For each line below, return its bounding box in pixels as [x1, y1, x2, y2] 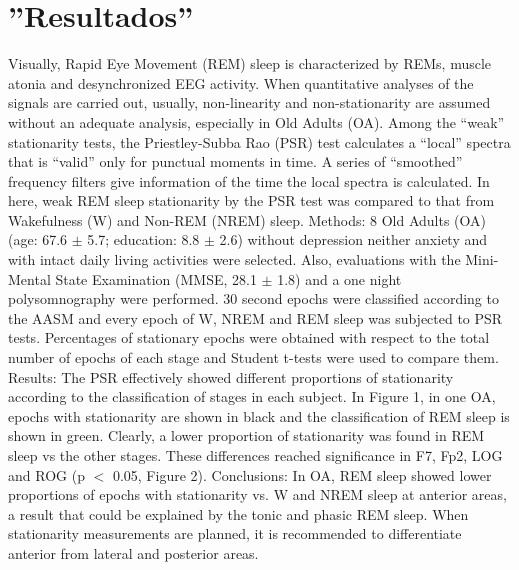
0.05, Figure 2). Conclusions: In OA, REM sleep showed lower [112, 464, 492, 485]
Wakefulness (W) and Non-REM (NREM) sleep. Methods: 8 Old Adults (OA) [8, 209, 486, 230]
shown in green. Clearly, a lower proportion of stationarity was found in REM [8, 425, 485, 446]
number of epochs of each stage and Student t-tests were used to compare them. [8, 347, 499, 368]
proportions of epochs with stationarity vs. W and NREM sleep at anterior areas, [8, 484, 507, 505]
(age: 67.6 [8, 229, 68, 250]
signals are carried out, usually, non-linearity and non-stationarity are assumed [8, 92, 491, 113]
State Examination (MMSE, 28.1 [55, 268, 257, 289]
